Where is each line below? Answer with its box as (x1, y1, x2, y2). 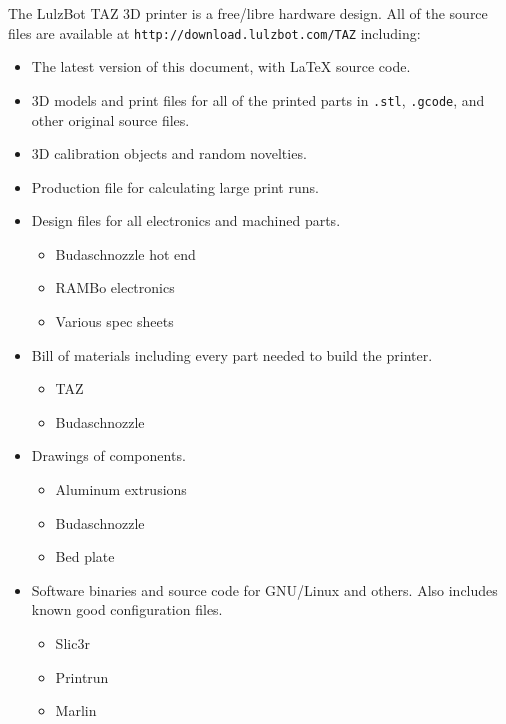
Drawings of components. (31, 445, 186, 466)
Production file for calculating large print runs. (31, 176, 319, 197)
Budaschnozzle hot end (55, 243, 196, 264)
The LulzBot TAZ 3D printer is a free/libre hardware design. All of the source (8, 3, 488, 23)
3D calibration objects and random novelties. (31, 143, 307, 164)
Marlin (55, 700, 97, 721)
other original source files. (31, 109, 190, 130)
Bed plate (55, 546, 115, 567)
